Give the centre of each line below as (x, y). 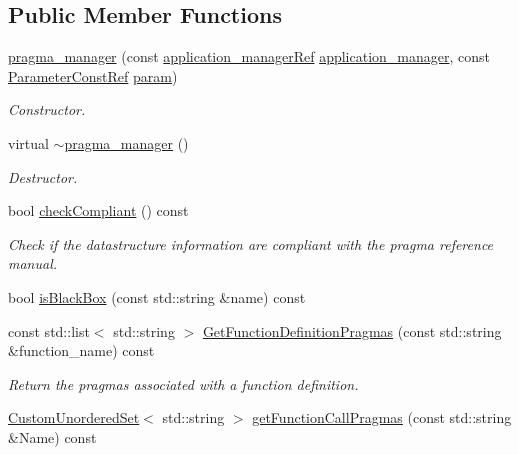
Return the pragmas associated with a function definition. (183, 383)
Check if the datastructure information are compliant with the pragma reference (251, 243)
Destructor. (43, 176)
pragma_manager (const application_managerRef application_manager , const (249, 56)
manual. (33, 263)
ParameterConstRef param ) (93, 75)
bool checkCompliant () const (98, 210)
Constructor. (47, 109)
